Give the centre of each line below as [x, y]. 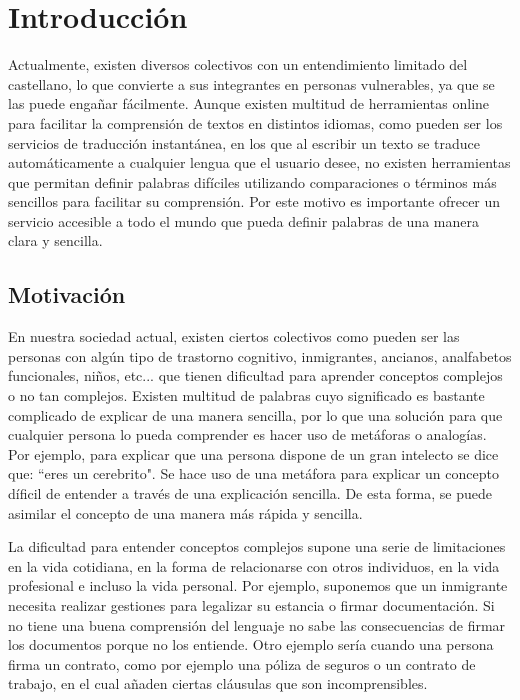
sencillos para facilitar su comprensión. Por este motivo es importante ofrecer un [254, 201]
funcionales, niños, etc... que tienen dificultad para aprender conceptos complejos [255, 375]
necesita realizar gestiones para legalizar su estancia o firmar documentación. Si [251, 604]
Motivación [67, 294]
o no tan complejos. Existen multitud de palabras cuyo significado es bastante [246, 395]
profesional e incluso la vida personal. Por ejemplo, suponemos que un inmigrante [258, 585]
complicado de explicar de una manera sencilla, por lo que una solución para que [255, 414]
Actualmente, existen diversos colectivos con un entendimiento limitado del [238, 64]
